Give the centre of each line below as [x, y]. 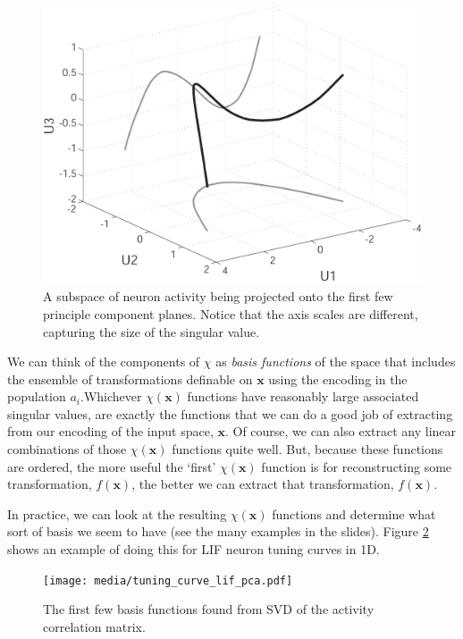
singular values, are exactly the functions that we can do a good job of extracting [230, 413]
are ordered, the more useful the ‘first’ [112, 466]
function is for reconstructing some [357, 466]
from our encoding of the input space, [110, 431]
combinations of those [67, 449]
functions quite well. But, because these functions [307, 449]
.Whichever [111, 396]
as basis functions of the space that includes [336, 362]
